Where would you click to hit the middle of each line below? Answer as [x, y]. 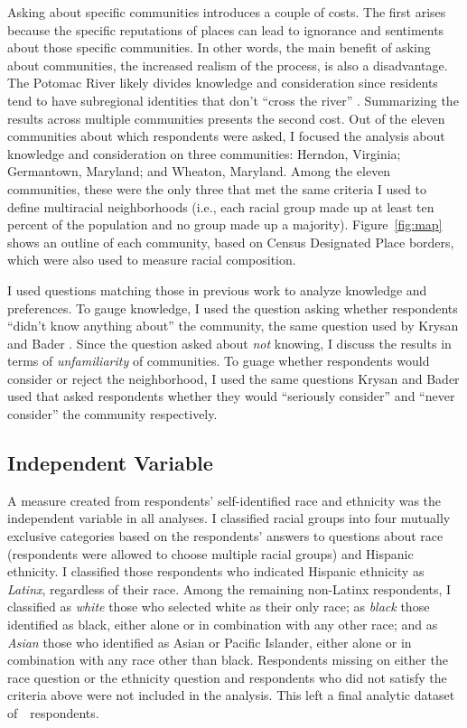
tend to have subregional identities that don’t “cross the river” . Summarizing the [233, 100]
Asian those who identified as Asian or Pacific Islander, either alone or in [210, 642]
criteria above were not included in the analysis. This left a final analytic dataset [231, 695]
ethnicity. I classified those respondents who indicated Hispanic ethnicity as [216, 571]
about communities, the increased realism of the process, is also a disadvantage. [228, 65]
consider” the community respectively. [112, 414]
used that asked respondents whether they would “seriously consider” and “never [231, 396]
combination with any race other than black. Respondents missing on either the [228, 660]
